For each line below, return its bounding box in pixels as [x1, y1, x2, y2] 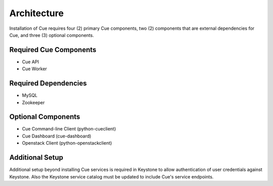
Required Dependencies [9, 79, 87, 88]
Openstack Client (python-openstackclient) [22, 140, 112, 146]
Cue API [22, 59, 39, 65]
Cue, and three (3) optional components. [9, 32, 95, 38]
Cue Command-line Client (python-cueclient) [22, 126, 116, 132]
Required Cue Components [9, 45, 97, 54]
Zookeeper [22, 99, 45, 106]
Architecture [9, 8, 64, 19]
